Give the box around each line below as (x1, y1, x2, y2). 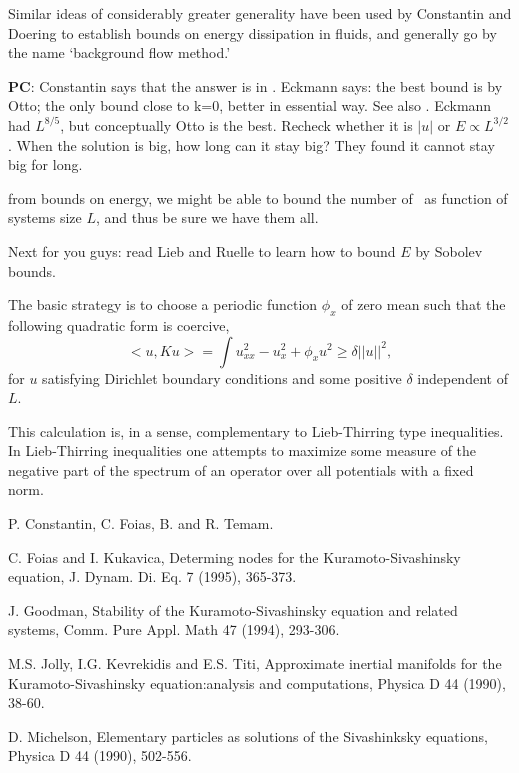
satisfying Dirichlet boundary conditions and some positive (42, 367, 402, 388)
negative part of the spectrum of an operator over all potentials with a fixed (8, 459, 474, 480)
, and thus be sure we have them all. (95, 207, 319, 228)
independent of (417, 367, 508, 388)
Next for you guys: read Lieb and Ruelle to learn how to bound (8, 240, 396, 261)
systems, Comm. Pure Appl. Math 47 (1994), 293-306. (8, 619, 340, 640)
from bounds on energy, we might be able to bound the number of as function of (8, 187, 508, 208)
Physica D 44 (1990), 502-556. (8, 745, 192, 766)
